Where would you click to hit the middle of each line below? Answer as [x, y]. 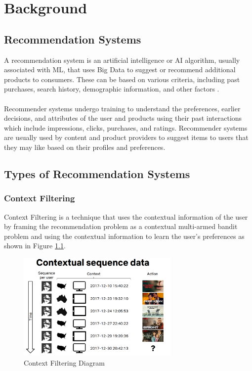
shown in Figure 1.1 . [35, 246]
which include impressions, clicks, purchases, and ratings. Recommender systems [126, 127]
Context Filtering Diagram [64, 362]
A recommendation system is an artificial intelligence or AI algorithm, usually [122, 60]
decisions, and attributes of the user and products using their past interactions [123, 118]
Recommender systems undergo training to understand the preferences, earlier [122, 108]
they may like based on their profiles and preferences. [85, 147]
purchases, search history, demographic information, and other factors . [112, 89]
